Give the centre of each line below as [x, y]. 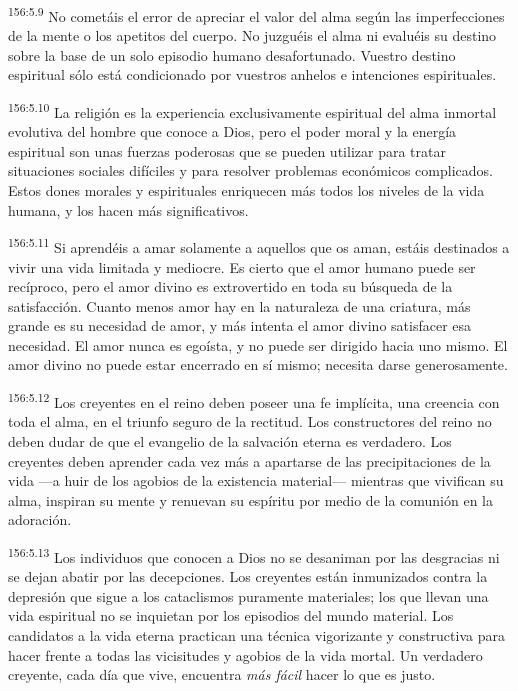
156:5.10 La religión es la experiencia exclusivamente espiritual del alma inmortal [252, 110]
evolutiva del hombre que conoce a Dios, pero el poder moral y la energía [232, 131]
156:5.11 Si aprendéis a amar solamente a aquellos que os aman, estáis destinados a [259, 245]
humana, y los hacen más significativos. [128, 209]
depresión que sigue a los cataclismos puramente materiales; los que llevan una [248, 595]
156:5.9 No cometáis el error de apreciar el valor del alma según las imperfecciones [256, 14]
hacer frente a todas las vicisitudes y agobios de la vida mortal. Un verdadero [245, 654]
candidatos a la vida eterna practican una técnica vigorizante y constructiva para [256, 634]
